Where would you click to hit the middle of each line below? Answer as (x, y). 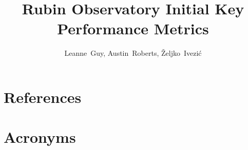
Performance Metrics (133, 28)
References (43, 97)
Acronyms (40, 137)
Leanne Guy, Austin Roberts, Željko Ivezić (133, 53)
